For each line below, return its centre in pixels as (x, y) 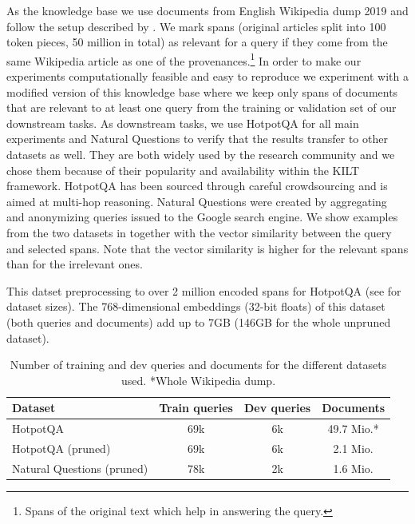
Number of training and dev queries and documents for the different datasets (198, 365)
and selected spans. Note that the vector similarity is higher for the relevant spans (207, 248)
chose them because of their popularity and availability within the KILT (183, 170)
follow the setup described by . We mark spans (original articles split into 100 (196, 26)
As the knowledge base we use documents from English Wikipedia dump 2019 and (207, 10)
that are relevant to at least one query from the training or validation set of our (202, 107)
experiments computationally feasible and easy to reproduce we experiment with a (207, 76)
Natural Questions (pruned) (80, 468)
